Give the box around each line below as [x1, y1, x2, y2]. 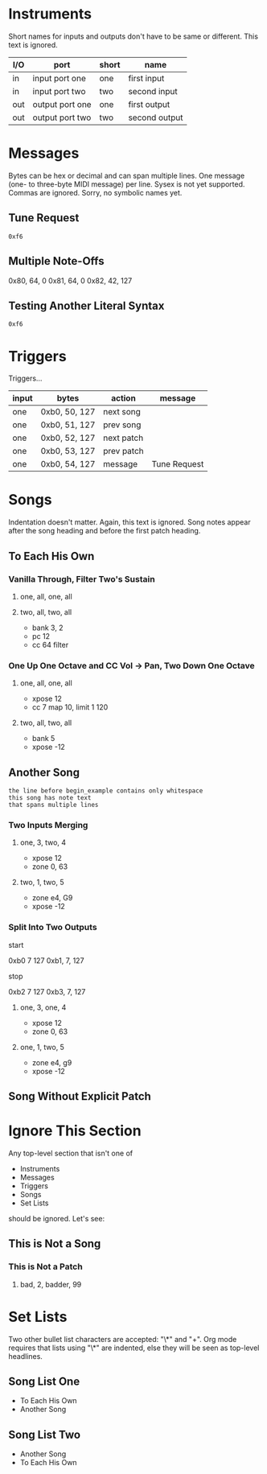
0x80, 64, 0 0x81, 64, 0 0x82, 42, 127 [8, 275, 133, 286]
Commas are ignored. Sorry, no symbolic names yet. [8, 187, 183, 197]
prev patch [103, 446, 145, 457]
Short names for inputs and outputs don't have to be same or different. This [8, 31, 259, 41]
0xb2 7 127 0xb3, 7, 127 [8, 986, 86, 996]
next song [103, 406, 141, 418]
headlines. [8, 1351, 43, 1361]
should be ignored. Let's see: [8, 1213, 105, 1223]
